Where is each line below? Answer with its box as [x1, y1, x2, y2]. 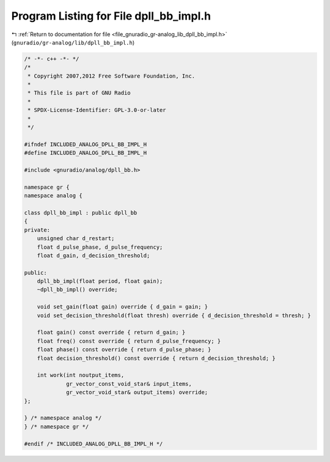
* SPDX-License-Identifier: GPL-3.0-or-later [28, 107, 166, 114]
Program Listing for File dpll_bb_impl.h [11, 9, 211, 23]
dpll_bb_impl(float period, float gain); [37, 278, 163, 285]
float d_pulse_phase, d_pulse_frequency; [37, 243, 163, 251]
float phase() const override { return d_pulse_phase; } [37, 346, 211, 353]
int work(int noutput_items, [37, 372, 125, 379]
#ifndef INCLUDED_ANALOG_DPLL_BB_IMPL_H [24, 141, 147, 148]
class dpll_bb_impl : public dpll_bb [24, 209, 137, 216]
